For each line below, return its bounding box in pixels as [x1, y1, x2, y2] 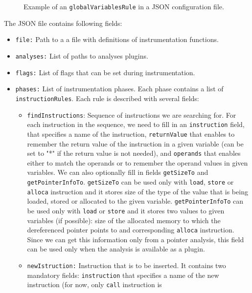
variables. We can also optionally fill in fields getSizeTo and [27, 167, 208, 177]
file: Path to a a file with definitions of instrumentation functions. [15, 34, 219, 44]
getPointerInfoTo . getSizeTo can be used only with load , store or [27, 177, 234, 187]
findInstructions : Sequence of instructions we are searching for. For [27, 109, 236, 120]
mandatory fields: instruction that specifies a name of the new [27, 270, 219, 280]
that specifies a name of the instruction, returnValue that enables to [27, 128, 235, 139]
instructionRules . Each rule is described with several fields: [15, 93, 199, 103]
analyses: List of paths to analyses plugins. [15, 50, 148, 61]
